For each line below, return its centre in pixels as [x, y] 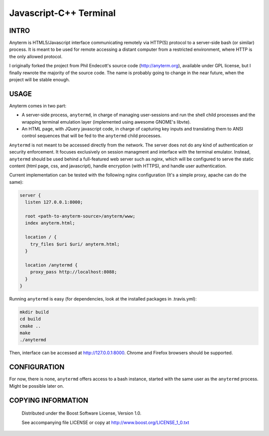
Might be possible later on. [37, 386]
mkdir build [34, 312]
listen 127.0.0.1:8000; [54, 202]
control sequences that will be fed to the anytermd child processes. [92, 136]
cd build [30, 319]
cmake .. [30, 326]
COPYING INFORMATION [49, 400]
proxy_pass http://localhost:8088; [73, 272]
